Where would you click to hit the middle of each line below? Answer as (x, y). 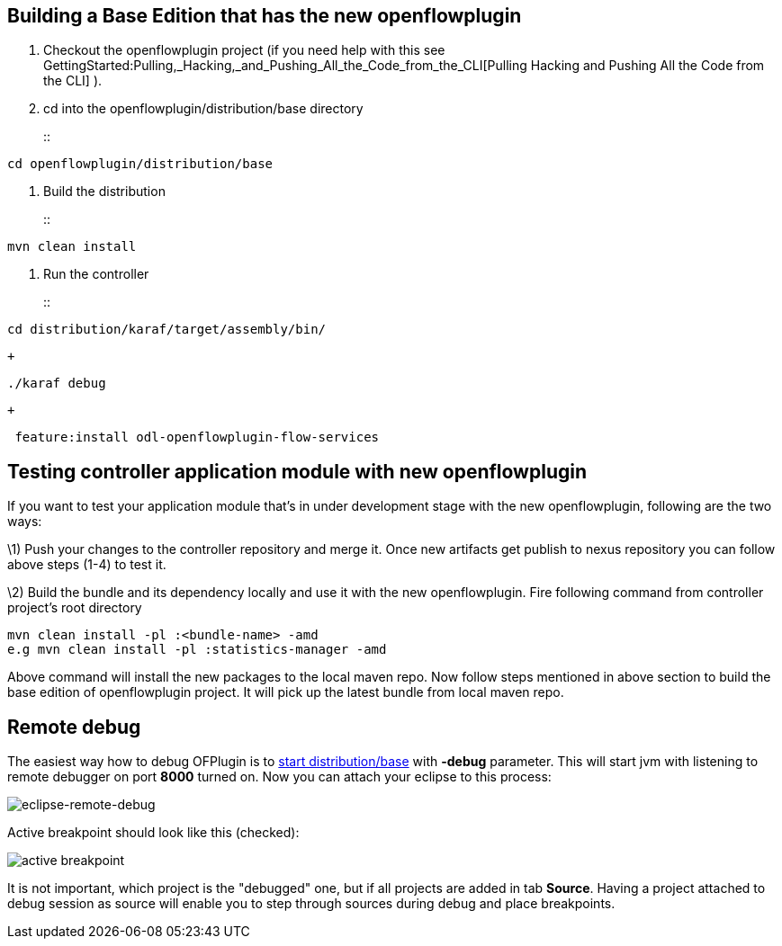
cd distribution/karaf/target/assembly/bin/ (167, 330)
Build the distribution (104, 192)
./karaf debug (57, 384)
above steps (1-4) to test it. (87, 565)
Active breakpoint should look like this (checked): (153, 833)
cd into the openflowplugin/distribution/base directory (203, 109)
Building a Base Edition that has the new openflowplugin (265, 16)
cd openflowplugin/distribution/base (140, 164)
